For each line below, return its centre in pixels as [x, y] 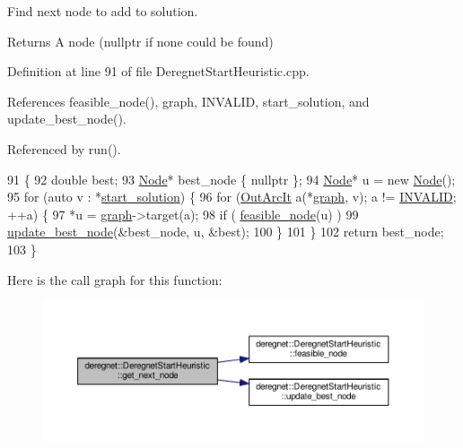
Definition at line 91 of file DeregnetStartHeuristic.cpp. [158, 71]
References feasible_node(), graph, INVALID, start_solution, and [188, 101]
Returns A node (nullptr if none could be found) [140, 41]
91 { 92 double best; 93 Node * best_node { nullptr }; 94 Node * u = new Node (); [231, 179]
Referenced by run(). [64, 148]
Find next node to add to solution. [103, 11]
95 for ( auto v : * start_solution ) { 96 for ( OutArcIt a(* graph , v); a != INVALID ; [232, 197]
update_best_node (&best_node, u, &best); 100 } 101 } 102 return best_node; [226, 232]
